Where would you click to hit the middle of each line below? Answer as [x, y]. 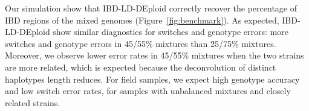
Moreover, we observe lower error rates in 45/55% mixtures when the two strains [154, 55]
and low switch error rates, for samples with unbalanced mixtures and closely [148, 91]
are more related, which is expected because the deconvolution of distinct [141, 67]
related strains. [33, 102]
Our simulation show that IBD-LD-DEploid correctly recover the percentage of [151, 8]
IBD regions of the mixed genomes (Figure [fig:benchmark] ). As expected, [142, 20]
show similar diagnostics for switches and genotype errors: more [171, 32]
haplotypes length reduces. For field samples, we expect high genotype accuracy [152, 79]
